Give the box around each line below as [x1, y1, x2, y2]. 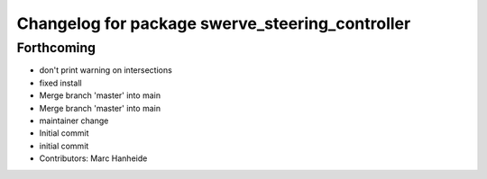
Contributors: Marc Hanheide [39, 153, 148, 164]
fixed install [39, 77, 82, 88]
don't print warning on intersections [39, 65, 173, 76]
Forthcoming [16, 40, 96, 56]
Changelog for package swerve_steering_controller [16, 13, 411, 33]
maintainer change [39, 115, 109, 126]
